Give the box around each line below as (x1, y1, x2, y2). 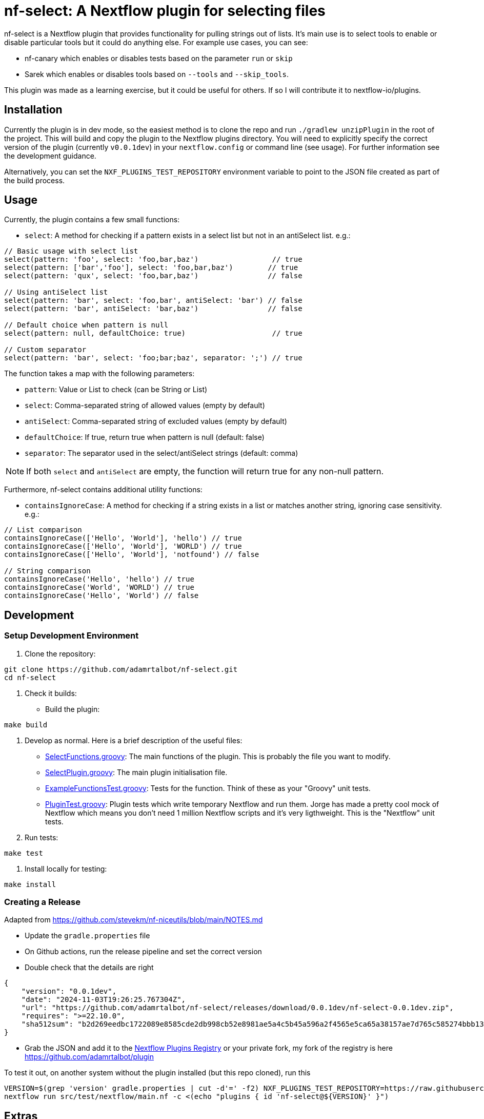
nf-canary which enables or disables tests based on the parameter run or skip (25, 53, 293, 63)
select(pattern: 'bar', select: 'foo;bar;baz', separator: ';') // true (4, 354, 302, 362)
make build (4, 720, 48, 729)
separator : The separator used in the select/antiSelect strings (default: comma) (25, 449, 298, 458)
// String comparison (4, 567, 91, 575)
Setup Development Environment (4, 630, 139, 641)
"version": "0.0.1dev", (21, 987, 117, 996)
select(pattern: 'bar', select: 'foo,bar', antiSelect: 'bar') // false (4, 296, 302, 305)
